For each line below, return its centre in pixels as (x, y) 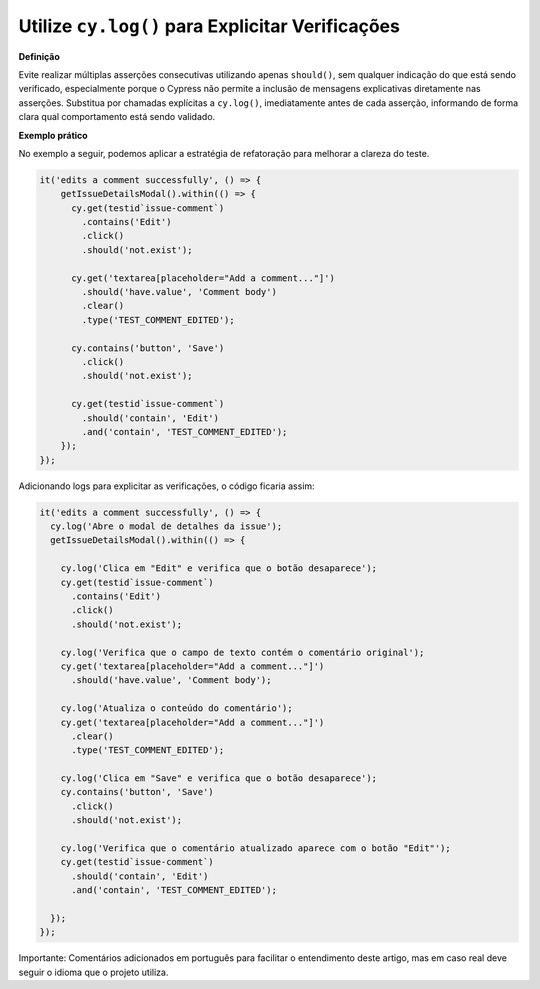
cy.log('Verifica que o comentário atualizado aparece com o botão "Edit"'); (256, 848)
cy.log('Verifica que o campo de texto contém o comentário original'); (242, 652)
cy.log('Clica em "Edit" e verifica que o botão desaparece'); (219, 568)
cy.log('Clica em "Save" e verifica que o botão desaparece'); (219, 778)
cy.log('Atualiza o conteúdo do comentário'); (177, 708)
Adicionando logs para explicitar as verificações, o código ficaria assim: (166, 486)
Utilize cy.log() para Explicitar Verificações (209, 26)
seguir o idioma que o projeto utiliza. (93, 972)
